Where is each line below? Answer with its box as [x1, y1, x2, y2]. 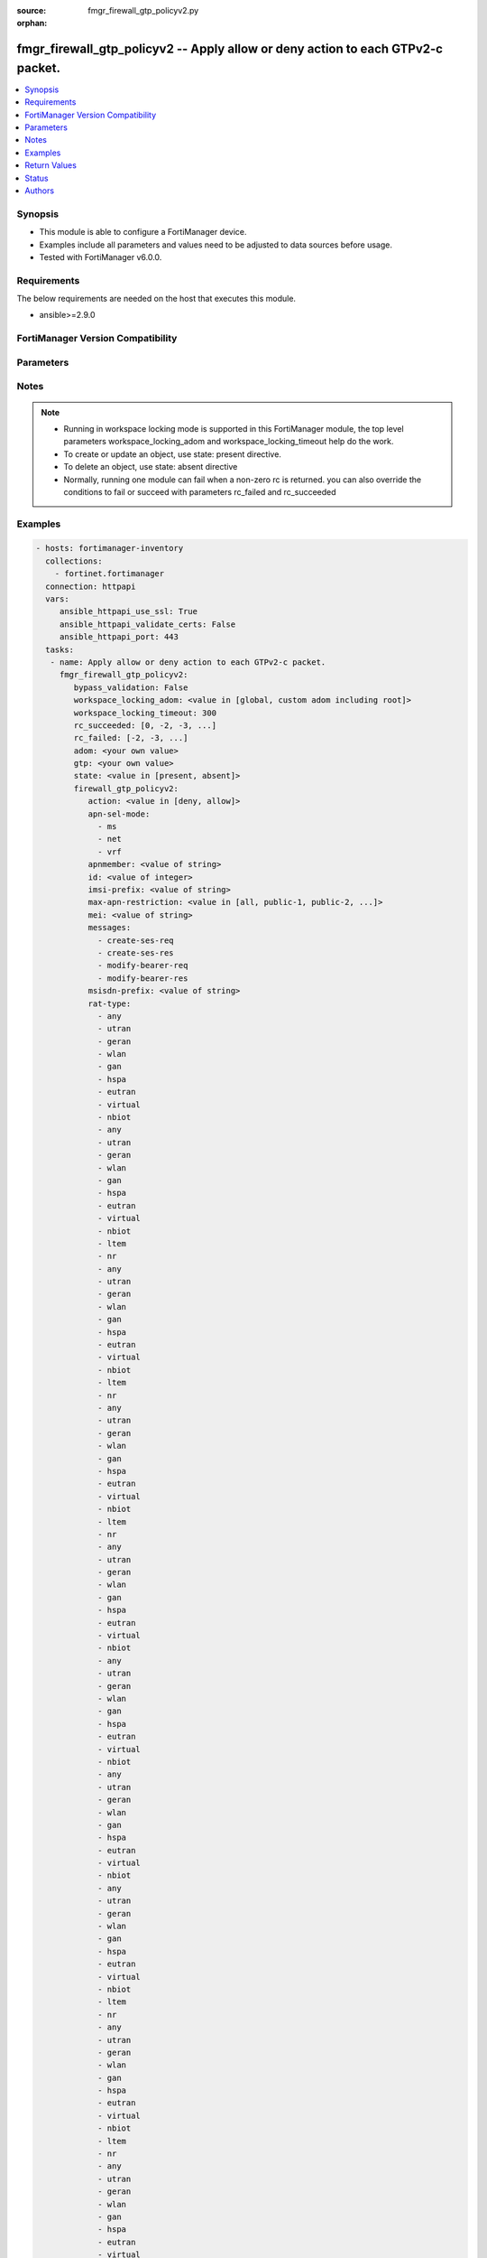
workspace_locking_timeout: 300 [73, 707, 216, 718]
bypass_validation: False [73, 682, 188, 693]
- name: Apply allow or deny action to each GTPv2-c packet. [50, 657, 326, 667]
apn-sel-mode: [87, 808, 151, 819]
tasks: [45, 644, 75, 655]
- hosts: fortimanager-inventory [35, 543, 184, 554]
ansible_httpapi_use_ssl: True [59, 606, 198, 617]
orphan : [16, 18, 48, 29]
